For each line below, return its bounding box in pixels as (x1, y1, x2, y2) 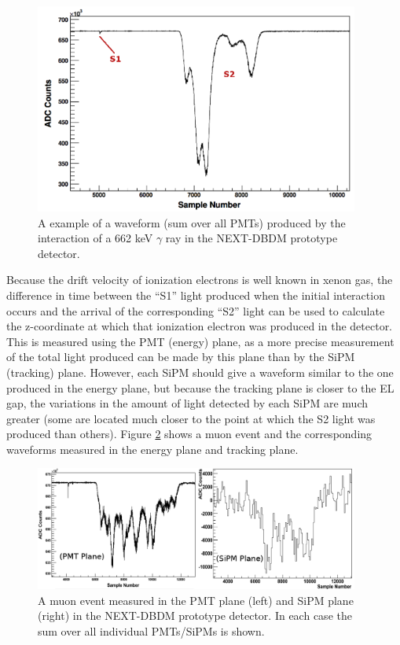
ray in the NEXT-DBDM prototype (165, 230, 338, 246)
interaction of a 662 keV (38, 230, 153, 246)
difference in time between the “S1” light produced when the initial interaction (6, 286, 385, 303)
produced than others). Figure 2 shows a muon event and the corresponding (6, 426, 372, 442)
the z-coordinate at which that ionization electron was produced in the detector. (6, 318, 393, 334)
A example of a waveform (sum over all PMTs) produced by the (38, 214, 346, 230)
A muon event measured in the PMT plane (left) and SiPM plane (38, 592, 354, 608)
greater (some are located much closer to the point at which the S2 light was (6, 410, 376, 426)
